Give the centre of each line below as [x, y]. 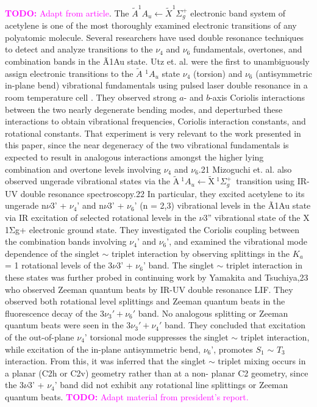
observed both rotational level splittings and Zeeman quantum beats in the [145, 301]
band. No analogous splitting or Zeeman [213, 313]
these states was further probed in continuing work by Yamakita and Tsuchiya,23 [157, 277]
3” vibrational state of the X [256, 217]
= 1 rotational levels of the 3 [59, 265]
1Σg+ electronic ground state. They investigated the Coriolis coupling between [152, 229]
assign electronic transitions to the [69, 73]
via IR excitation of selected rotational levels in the [101, 217]
